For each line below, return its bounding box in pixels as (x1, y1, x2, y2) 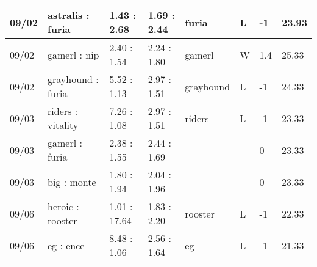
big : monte (48, 174, 96, 189)
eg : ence (48, 238, 85, 252)
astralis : (48, 8, 90, 22)
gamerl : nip (48, 47, 99, 62)
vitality (48, 118, 79, 132)
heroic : (48, 199, 79, 213)
